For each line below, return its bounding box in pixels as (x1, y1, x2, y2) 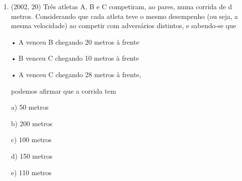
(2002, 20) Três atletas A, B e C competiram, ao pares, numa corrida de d (11, 1, 232, 11)
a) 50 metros (11, 102, 49, 112)
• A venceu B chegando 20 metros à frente (11, 36, 139, 47)
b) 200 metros (11, 118, 52, 128)
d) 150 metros (11, 150, 52, 161)
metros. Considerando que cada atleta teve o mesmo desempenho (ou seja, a (11, 11, 238, 21)
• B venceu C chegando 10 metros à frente (11, 53, 139, 63)
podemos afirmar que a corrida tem (11, 85, 116, 96)
